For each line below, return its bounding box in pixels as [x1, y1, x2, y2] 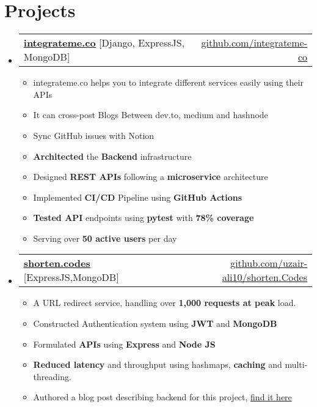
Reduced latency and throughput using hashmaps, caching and [33, 358, 282, 371]
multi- [285, 358, 308, 371]
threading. [33, 370, 71, 383]
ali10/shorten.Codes [222, 270, 307, 285]
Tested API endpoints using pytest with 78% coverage [33, 211, 254, 224]
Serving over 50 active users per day [33, 231, 177, 244]
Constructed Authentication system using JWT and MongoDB [33, 317, 277, 330]
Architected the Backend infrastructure [33, 149, 192, 162]
